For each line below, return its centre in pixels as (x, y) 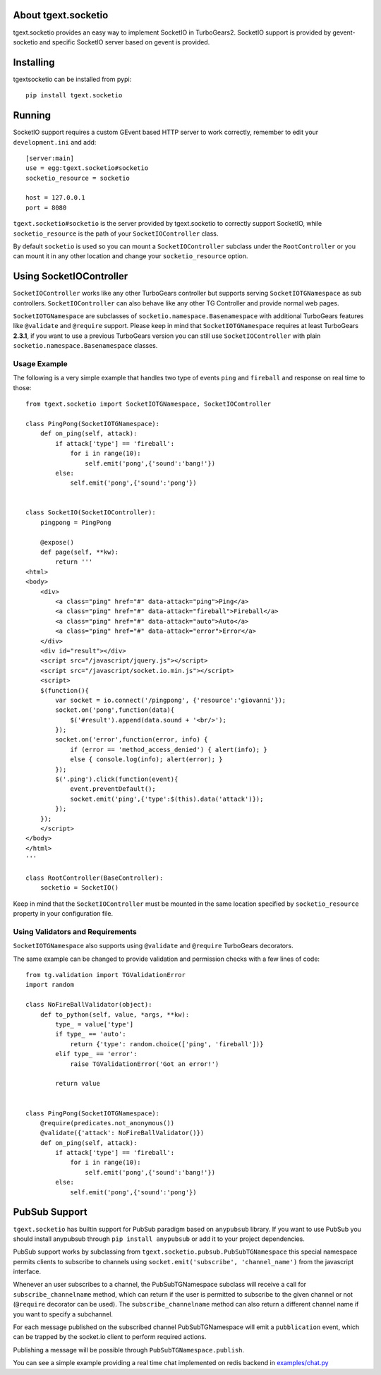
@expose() (57, 542)
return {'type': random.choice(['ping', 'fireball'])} (167, 1044)
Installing (34, 62)
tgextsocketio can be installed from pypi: (72, 79)
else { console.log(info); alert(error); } (146, 759)
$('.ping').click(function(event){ (117, 779)
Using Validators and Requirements (75, 931)
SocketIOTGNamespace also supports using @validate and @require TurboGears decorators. (153, 946)
